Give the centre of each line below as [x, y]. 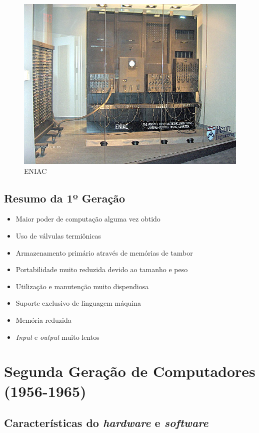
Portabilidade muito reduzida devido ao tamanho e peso [102, 269]
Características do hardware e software [106, 423]
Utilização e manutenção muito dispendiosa [82, 286]
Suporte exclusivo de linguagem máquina [78, 303]
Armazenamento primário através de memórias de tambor [104, 252]
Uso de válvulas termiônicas [58, 236]
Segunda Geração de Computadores [130, 371]
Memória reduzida [43, 320]
